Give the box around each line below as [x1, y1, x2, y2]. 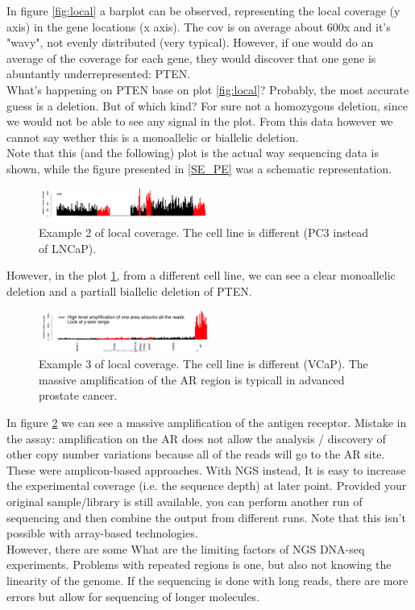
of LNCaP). [39, 239, 97, 256]
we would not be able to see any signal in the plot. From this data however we [6, 113, 393, 130]
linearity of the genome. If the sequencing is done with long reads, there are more [6, 571, 409, 588]
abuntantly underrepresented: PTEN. [6, 65, 191, 82]
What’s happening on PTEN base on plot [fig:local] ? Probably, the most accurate [6, 81, 409, 98]
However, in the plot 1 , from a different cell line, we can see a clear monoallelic [6, 267, 396, 284]
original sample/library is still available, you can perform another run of [6, 493, 363, 509]
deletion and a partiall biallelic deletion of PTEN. [6, 282, 252, 299]
